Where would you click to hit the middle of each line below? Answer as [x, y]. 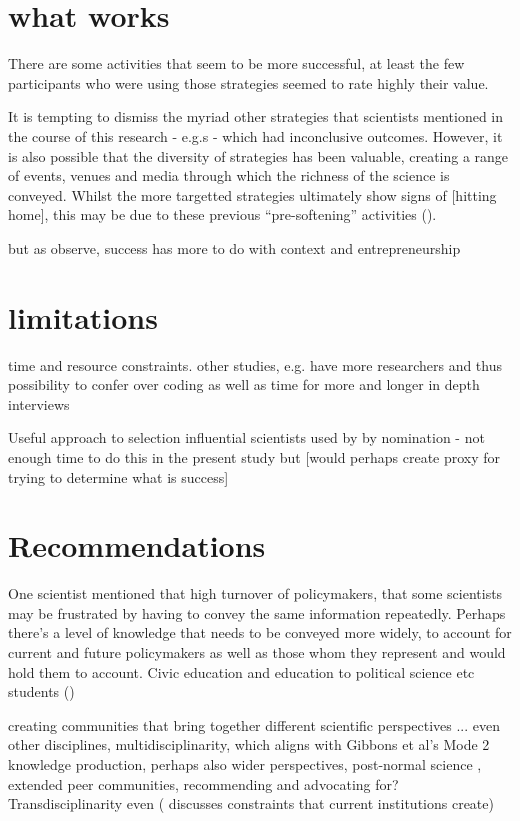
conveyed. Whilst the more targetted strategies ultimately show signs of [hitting [252, 194]
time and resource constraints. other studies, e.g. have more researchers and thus [255, 364]
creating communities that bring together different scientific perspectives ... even [254, 724]
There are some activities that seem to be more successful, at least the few [236, 63]
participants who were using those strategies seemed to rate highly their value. [248, 82]
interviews [39, 403]
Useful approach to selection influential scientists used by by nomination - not [246, 437]
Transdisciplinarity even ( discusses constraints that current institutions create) [251, 803]
